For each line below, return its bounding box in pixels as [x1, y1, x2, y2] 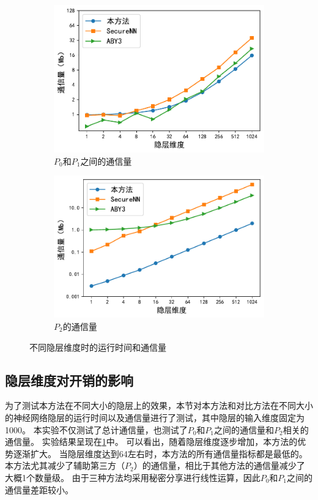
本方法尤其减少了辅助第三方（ [5, 459, 125, 472]
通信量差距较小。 [5, 483, 73, 496]
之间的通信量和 [214, 423, 275, 436]
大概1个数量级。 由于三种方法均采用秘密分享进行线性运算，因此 [5, 471, 261, 483]
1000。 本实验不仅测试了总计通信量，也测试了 [5, 423, 188, 436]
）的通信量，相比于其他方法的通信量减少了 [133, 459, 305, 472]
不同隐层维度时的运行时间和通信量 [29, 340, 166, 353]
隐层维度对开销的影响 [5, 370, 133, 389]
